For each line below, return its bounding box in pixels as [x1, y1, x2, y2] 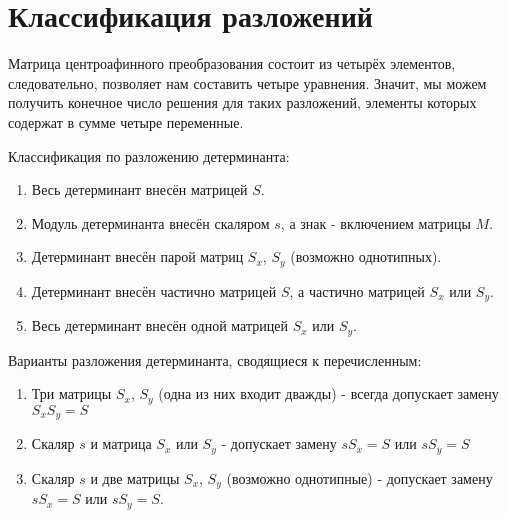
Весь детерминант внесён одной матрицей [31, 315, 288, 336]
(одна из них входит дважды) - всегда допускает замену [158, 383, 499, 404]
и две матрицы [90, 467, 180, 488]
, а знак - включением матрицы [280, 212, 471, 233]
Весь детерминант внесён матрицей [31, 179, 248, 200]
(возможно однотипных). [290, 246, 442, 267]
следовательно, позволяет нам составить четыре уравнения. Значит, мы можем [8, 72, 487, 93]
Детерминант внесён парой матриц [31, 246, 244, 267]
